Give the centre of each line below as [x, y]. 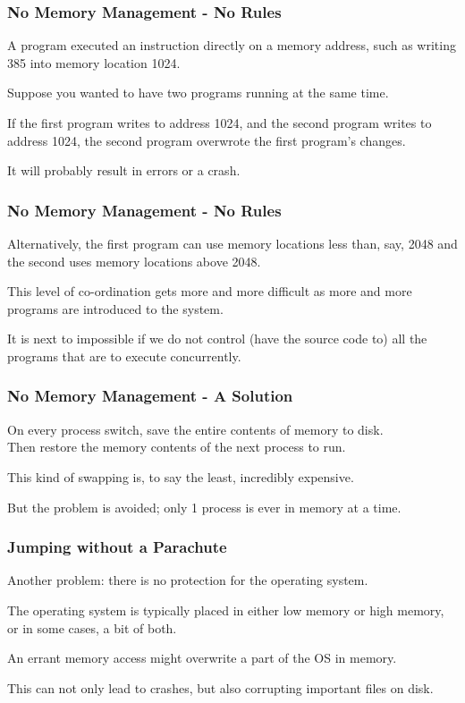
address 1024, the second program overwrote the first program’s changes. [207, 140]
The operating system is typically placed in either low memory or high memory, [226, 610]
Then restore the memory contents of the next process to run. [177, 447]
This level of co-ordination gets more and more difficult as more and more [210, 291]
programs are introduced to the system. [115, 308]
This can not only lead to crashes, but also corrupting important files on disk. [220, 687]
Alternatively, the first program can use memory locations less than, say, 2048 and [232, 243]
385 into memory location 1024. [94, 62]
